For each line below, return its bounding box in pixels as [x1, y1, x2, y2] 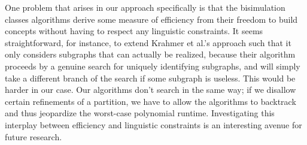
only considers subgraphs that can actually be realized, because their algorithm [5, 48, 296, 61]
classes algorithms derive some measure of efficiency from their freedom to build [5, 13, 298, 25]
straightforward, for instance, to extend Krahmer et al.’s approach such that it [5, 36, 291, 49]
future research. [5, 130, 62, 143]
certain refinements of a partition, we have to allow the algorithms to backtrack [5, 95, 296, 107]
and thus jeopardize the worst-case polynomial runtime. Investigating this [5, 107, 275, 119]
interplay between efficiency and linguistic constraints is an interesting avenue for [5, 118, 302, 131]
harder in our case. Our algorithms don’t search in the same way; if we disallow [5, 83, 296, 96]
